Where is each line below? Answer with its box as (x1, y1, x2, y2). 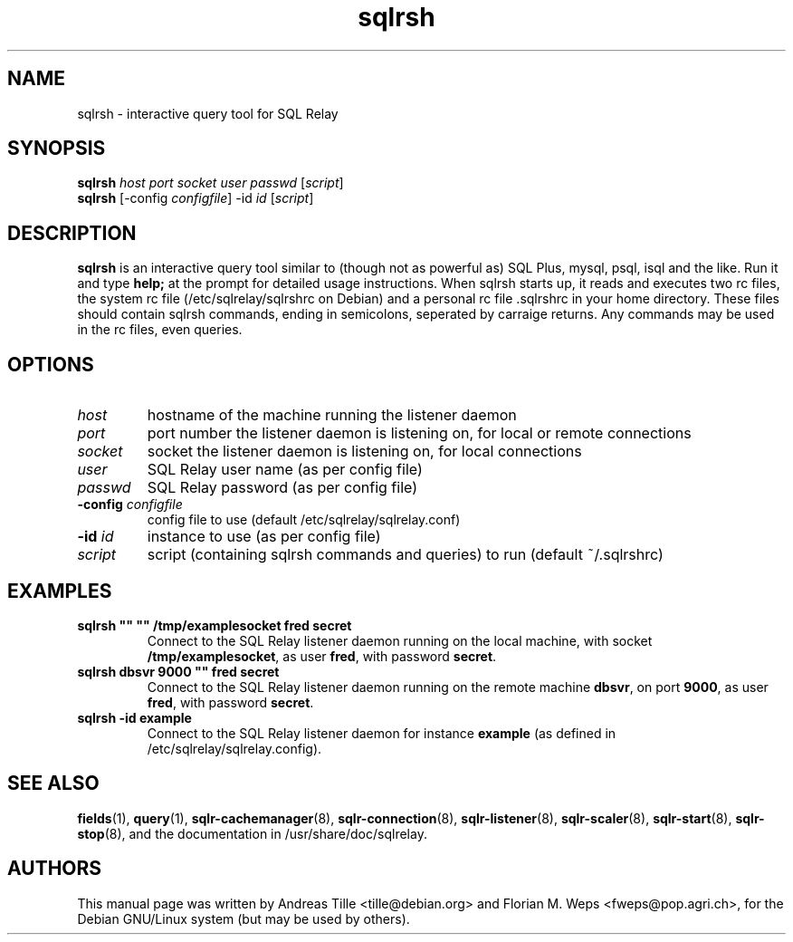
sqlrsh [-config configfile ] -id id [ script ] (77, 190, 314, 207)
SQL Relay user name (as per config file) (147, 460, 423, 479)
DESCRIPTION (7, 221, 137, 245)
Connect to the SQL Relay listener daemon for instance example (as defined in (147, 725, 616, 741)
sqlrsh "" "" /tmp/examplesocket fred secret (77, 617, 352, 633)
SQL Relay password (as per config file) (147, 478, 417, 497)
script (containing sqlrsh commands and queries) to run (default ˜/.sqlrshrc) (147, 545, 664, 564)
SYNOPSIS (7, 137, 106, 160)
